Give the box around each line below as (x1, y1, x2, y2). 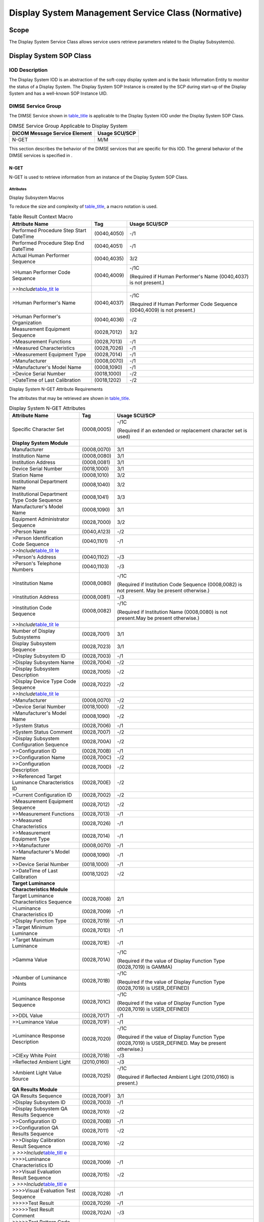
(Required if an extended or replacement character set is (117, 427, 247, 434)
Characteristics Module (12, 886, 68, 893)
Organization (12, 319, 42, 326)
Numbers (12, 566, 34, 573)
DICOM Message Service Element (12, 130, 92, 136)
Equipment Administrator (12, 516, 69, 523)
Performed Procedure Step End (12, 240, 85, 246)
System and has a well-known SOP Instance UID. (9, 90, 108, 96)
